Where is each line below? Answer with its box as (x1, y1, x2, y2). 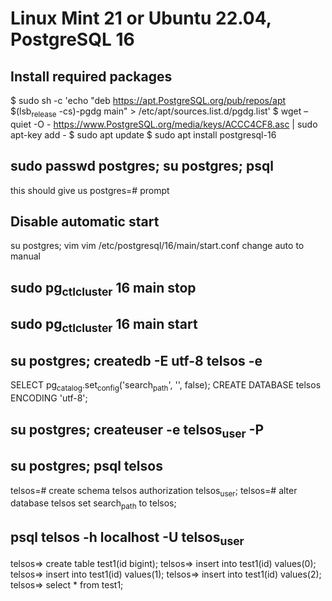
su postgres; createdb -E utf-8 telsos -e (10, 352, 263, 369)
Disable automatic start (10, 213, 160, 230)
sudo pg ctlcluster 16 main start (10, 316, 198, 336)
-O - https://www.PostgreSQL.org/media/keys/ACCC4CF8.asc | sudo (33, 118, 318, 130)
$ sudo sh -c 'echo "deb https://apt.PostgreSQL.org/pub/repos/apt (10, 95, 287, 106)
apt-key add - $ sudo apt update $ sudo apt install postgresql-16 (10, 128, 277, 141)
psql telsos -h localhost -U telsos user (10, 528, 245, 548)
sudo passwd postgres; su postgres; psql (10, 158, 274, 175)
